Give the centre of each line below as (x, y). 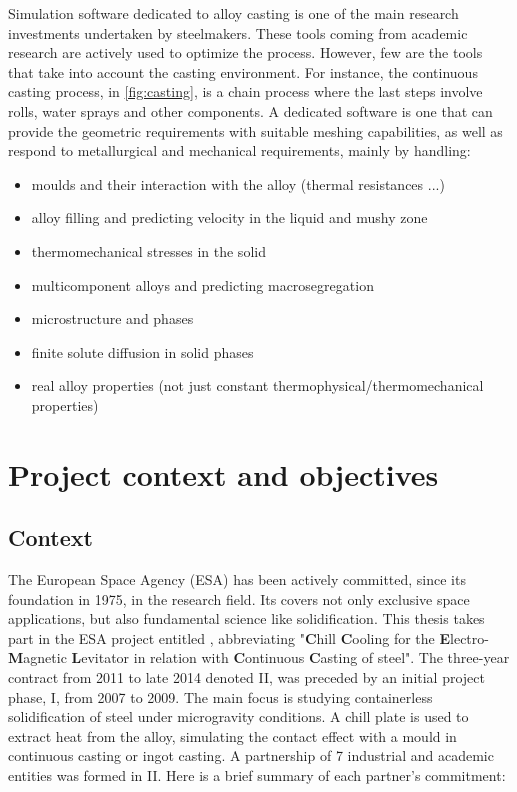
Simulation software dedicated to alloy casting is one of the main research (233, 13)
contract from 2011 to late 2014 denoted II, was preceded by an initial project (246, 677)
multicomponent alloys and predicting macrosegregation (202, 284)
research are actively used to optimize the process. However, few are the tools (245, 52)
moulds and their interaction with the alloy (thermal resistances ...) (238, 183)
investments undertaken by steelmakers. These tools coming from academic (238, 32)
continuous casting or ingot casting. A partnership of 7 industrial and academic (251, 755)
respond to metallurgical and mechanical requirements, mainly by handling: (239, 150)
